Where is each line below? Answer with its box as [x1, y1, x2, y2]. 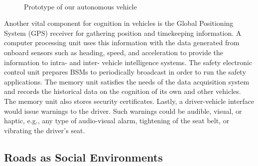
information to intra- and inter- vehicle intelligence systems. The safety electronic [4, 57, 253, 67]
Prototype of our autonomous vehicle [24, 1, 137, 11]
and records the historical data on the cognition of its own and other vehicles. [4, 86, 241, 96]
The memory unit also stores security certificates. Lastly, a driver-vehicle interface [4, 95, 255, 106]
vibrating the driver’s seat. [4, 125, 85, 135]
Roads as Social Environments [4, 149, 163, 165]
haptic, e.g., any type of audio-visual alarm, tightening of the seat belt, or [4, 115, 230, 126]
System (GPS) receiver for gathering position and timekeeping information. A [4, 27, 242, 38]
